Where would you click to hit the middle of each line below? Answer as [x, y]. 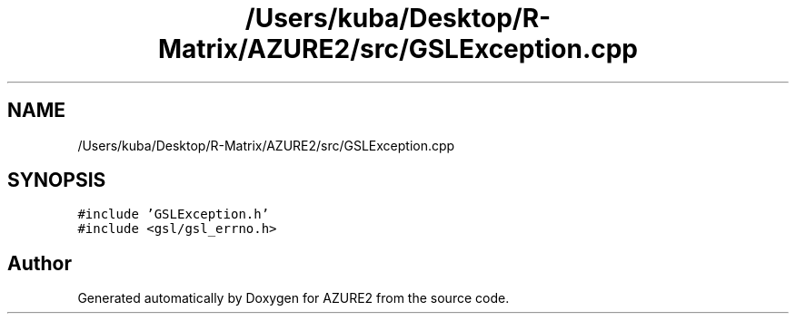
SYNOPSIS [57, 180]
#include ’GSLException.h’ [174, 214]
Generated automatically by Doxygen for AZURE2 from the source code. [294, 298]
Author [40, 263]
